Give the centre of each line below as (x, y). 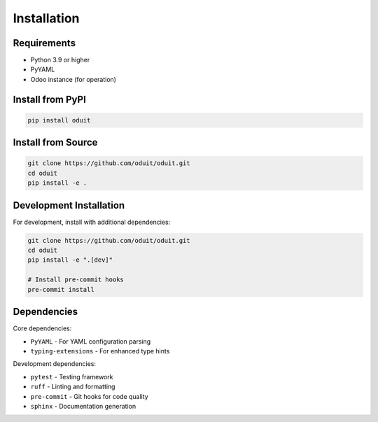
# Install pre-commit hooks (76, 280)
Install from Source (55, 142)
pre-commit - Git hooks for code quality (89, 396)
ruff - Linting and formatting (73, 387)
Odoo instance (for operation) (73, 79)
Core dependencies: (42, 328)
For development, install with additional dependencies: (92, 222)
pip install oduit (59, 120)
